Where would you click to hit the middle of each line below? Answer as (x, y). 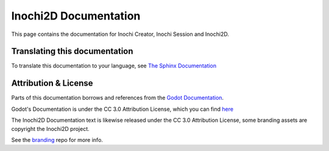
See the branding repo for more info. (57, 139)
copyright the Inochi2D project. (50, 128)
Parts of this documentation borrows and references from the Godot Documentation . (118, 98)
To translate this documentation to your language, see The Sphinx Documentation (114, 66)
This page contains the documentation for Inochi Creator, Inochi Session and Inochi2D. (120, 34)
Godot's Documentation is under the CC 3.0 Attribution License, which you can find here (122, 109)
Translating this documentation (72, 51)
